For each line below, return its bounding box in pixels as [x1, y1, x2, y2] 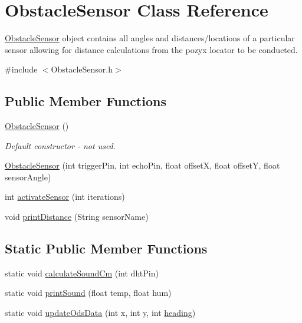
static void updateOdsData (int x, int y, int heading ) [5, 306, 196, 319]
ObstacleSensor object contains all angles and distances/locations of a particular [5, 32, 295, 44]
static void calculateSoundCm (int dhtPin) [5, 266, 159, 279]
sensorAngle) [5, 170, 51, 183]
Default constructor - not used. [5, 139, 116, 151]
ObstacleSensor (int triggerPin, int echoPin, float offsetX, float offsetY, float [5, 159, 280, 172]
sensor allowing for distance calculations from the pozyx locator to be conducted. [5, 43, 298, 55]
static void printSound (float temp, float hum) [5, 286, 172, 299]
